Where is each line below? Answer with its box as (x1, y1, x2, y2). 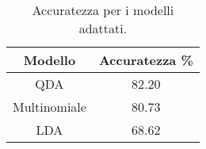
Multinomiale (13, 97, 86, 116)
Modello (23, 51, 76, 69)
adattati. (78, 19, 128, 37)
